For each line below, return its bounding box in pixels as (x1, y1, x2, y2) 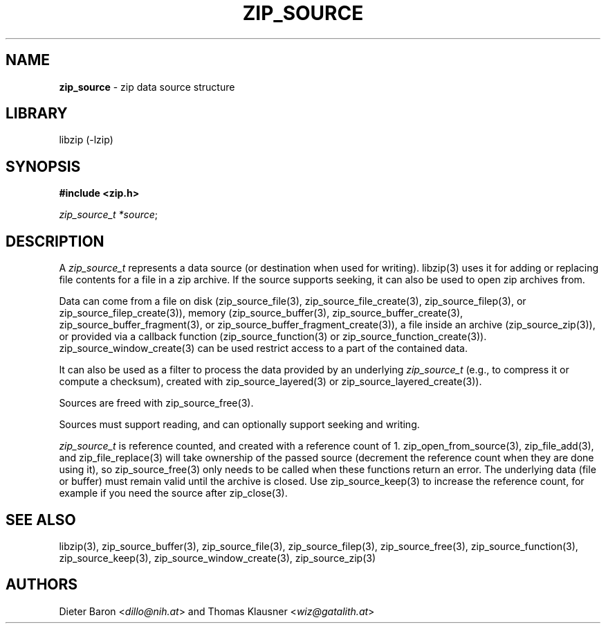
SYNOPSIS (6, 157, 81, 175)
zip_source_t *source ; (59, 209, 158, 221)
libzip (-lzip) (59, 134, 113, 146)
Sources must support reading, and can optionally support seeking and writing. (59, 418, 420, 431)
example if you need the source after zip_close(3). (59, 487, 288, 499)
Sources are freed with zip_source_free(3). (59, 397, 254, 409)
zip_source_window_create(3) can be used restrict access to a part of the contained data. (59, 342, 468, 355)
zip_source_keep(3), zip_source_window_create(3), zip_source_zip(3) (59, 551, 376, 564)
